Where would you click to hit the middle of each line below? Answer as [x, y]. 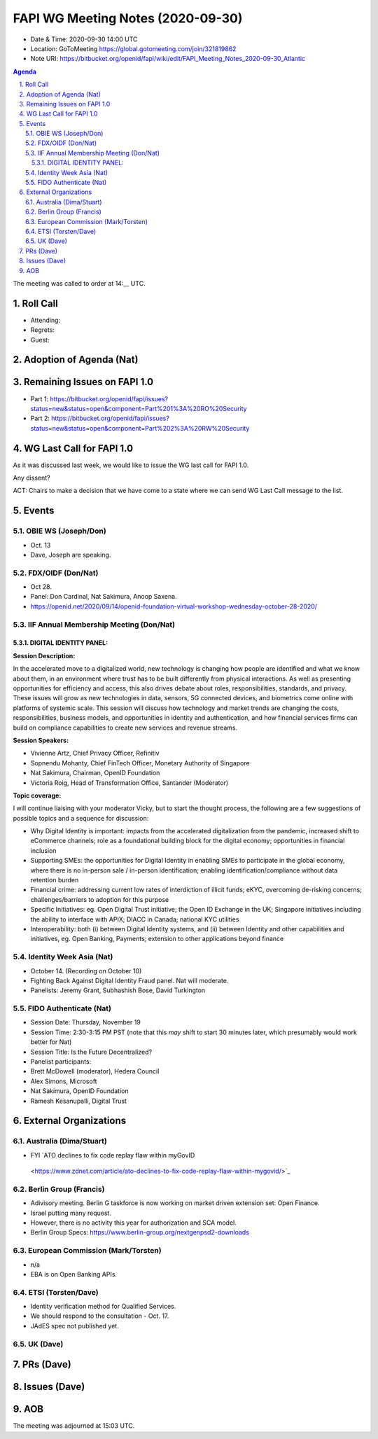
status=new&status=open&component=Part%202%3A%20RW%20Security [140, 428]
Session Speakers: [41, 740]
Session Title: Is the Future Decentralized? [91, 1052]
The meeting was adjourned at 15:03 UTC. [74, 1426]
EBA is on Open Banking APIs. [74, 1274]
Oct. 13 [41, 545]
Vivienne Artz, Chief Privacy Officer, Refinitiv [95, 753]
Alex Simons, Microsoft [64, 1081]
